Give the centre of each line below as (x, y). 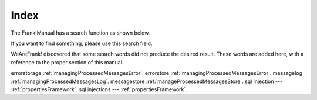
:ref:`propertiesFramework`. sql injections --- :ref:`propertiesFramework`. (99, 89)
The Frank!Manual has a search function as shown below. (80, 33)
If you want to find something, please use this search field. (82, 43)
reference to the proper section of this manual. (67, 62)
